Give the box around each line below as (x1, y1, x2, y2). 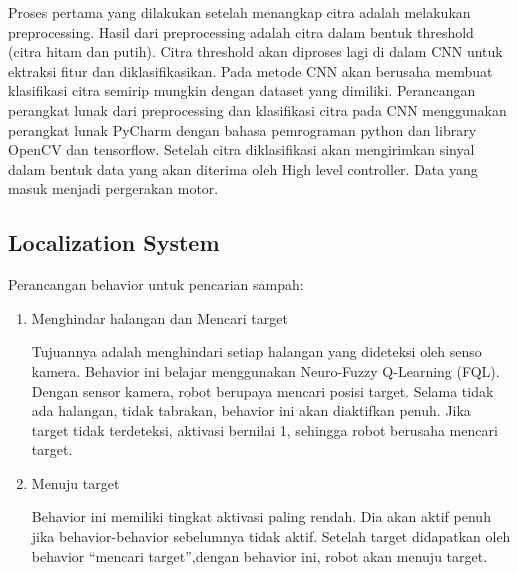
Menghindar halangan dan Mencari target (31, 307, 288, 328)
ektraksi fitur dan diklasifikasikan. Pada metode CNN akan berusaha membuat (8, 60, 493, 81)
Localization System (8, 227, 220, 258)
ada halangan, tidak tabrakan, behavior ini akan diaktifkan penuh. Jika (31, 400, 471, 421)
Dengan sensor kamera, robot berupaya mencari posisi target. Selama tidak (31, 380, 494, 401)
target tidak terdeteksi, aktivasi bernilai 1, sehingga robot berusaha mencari (31, 419, 498, 440)
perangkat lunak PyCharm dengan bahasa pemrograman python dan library (8, 119, 477, 140)
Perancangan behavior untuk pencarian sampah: (8, 274, 304, 295)
